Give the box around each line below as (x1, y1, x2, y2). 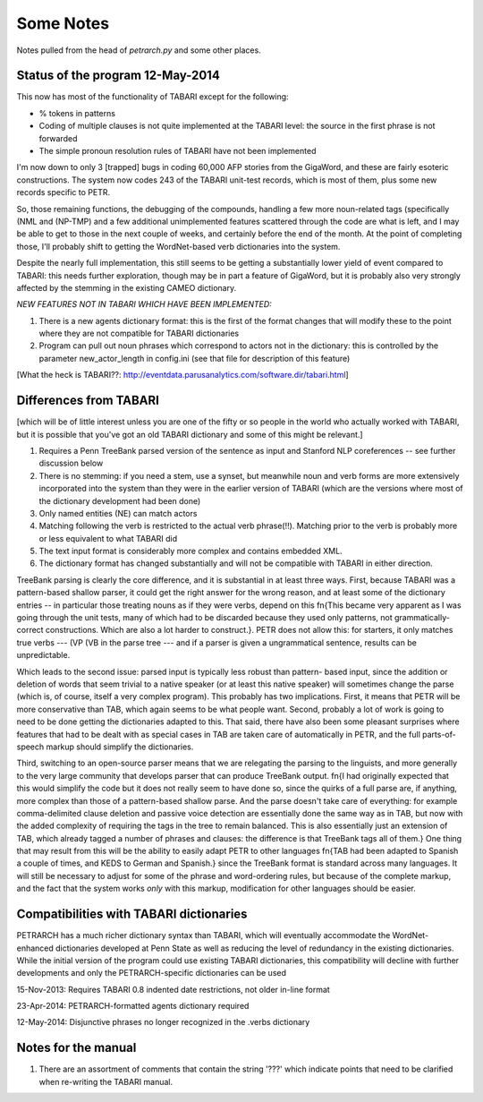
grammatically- (394, 612, 451, 623)
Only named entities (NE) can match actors (38, 508, 198, 518)
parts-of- (421, 729, 456, 739)
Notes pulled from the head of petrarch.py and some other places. (16, 45, 261, 56)
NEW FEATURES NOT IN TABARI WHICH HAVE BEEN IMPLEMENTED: (16, 299, 272, 310)
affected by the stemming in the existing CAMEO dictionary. (16, 282, 237, 293)
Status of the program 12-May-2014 (16, 68, 221, 83)
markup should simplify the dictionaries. (46, 741, 194, 752)
